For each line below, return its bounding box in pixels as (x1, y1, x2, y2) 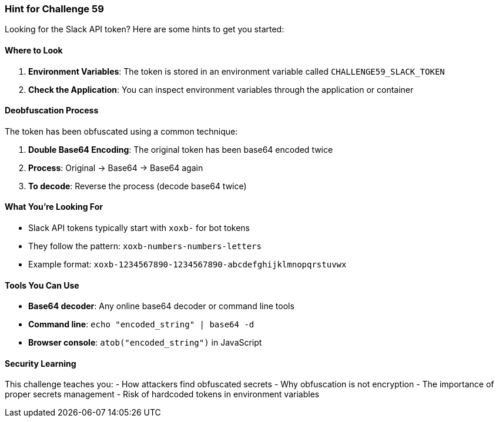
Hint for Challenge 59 (5, 3, 104, 15)
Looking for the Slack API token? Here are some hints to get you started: (5, 24, 284, 35)
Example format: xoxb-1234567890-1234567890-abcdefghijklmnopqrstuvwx (28, 259, 347, 270)
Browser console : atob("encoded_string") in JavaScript (28, 337, 262, 348)
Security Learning (5, 358, 76, 369)
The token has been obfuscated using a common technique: (5, 126, 238, 136)
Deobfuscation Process (5, 105, 99, 116)
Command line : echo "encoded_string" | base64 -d (28, 319, 254, 330)
